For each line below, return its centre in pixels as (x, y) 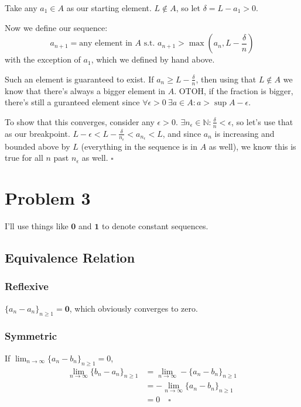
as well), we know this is (252, 146)
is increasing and (244, 133)
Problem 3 (48, 198)
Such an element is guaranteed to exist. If (79, 79)
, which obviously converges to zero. (134, 308)
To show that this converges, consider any (80, 121)
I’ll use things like (37, 226)
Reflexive (27, 286)
